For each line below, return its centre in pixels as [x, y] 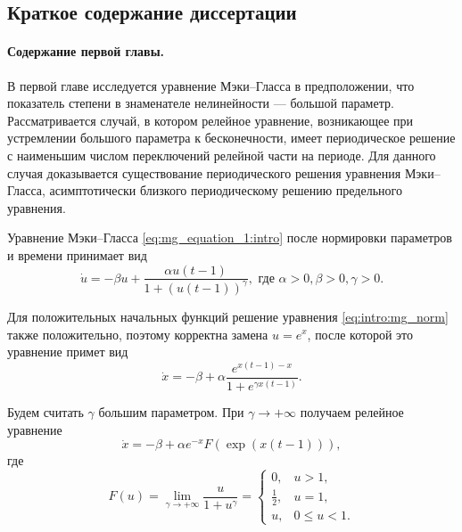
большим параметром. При [171, 412]
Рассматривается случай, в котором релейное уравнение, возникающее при [210, 120]
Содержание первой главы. [86, 51]
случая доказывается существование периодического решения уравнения [204, 172]
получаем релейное [352, 412]
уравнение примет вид [68, 352]
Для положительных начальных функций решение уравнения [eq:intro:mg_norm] [228, 316]
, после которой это [360, 334]
